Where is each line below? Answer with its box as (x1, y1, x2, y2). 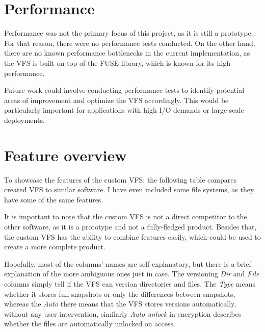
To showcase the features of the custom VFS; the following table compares (4, 174, 236, 185)
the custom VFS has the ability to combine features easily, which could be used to (4, 231, 261, 242)
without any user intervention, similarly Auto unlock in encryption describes (4, 308, 242, 319)
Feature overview (4, 144, 127, 165)
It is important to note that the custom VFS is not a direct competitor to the (4, 211, 247, 222)
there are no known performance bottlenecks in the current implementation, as (4, 47, 250, 58)
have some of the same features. (4, 194, 103, 205)
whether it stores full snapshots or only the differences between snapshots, (4, 288, 235, 299)
